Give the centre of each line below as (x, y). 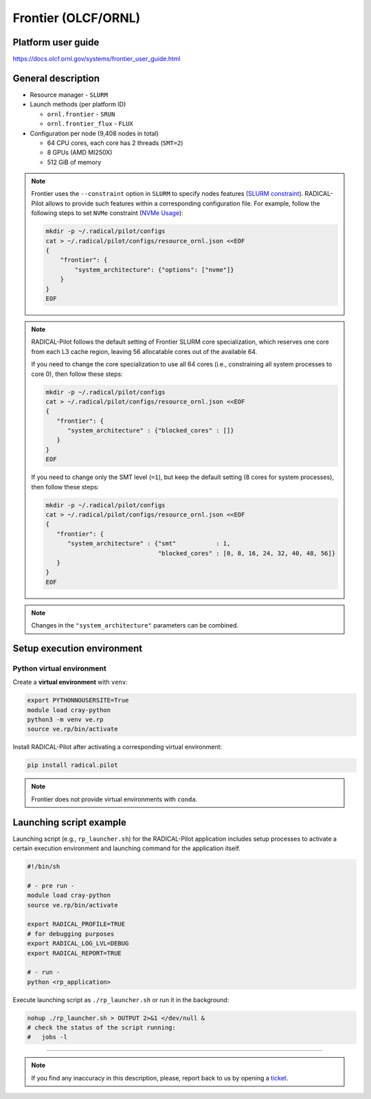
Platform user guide (56, 42)
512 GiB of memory (74, 162)
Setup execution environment (78, 648)
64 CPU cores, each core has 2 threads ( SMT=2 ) (115, 143)
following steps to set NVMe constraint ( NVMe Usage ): (107, 213)
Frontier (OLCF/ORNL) (77, 18)
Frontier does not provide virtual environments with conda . (114, 799)
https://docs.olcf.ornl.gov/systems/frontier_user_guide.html (97, 59)
